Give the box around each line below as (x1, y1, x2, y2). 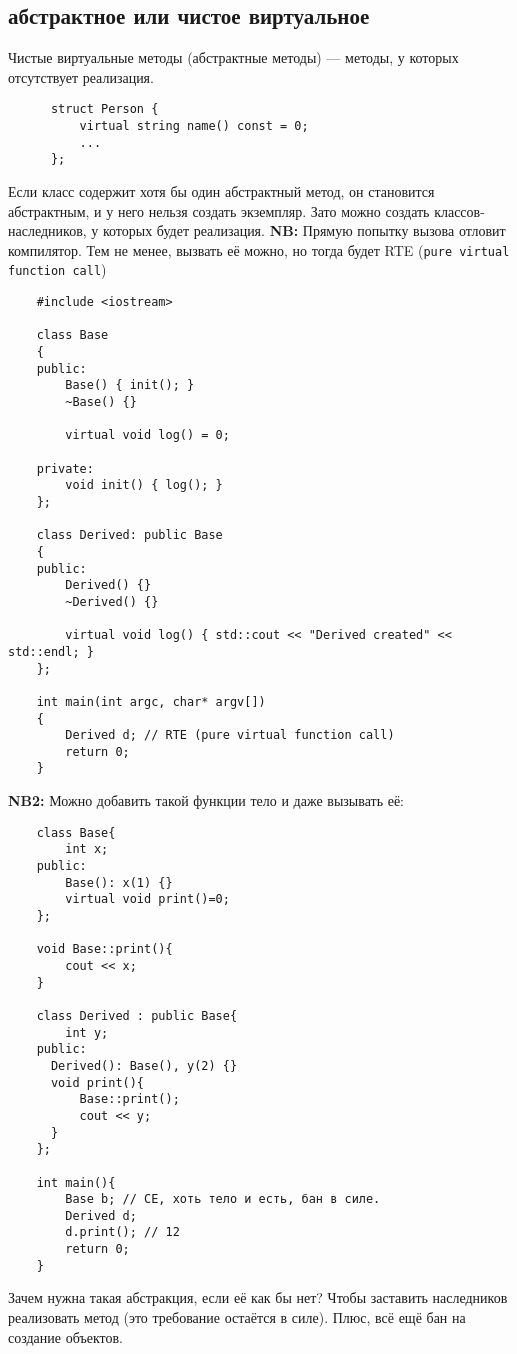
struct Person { (50, 102, 159, 117)
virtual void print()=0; (65, 892, 230, 907)
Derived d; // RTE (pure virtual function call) (65, 728, 395, 743)
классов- (434, 200, 485, 221)
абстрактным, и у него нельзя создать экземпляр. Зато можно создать (8, 200, 430, 221)
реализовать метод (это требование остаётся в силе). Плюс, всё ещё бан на (8, 1307, 466, 1328)
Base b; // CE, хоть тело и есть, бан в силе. (65, 1192, 381, 1207)
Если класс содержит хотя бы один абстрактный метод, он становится (8, 181, 435, 202)
